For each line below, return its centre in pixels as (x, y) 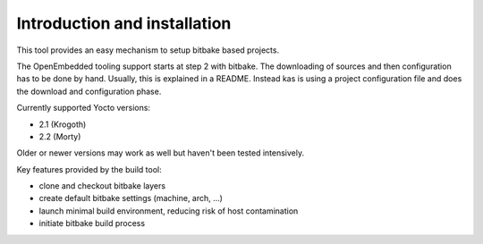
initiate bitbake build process (92, 223)
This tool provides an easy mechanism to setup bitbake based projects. (148, 50)
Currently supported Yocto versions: (84, 108)
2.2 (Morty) (60, 136)
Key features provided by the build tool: (89, 169)
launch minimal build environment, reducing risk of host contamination (169, 211)
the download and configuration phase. (89, 91)
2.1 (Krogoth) (63, 124)
